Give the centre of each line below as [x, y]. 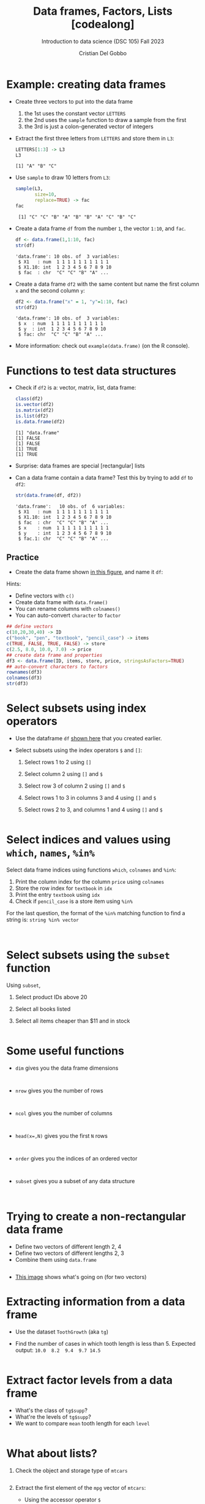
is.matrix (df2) [35, 410]
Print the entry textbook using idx [58, 894]
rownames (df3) [24, 672]
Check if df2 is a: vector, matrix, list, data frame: [76, 388]
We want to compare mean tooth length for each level [82, 1423]
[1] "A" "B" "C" [36, 166]
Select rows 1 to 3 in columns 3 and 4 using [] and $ [90, 798]
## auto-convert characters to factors [57, 667]
